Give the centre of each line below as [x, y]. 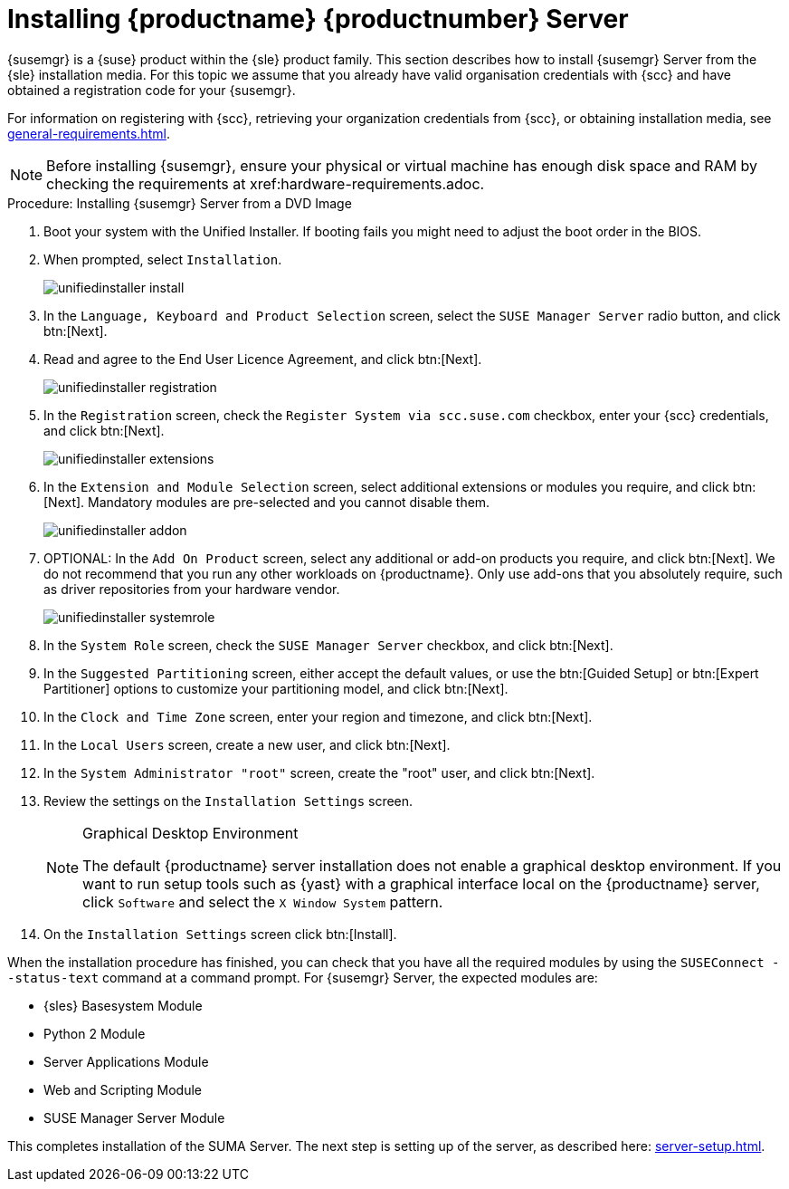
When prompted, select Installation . [163, 259]
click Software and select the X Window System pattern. [263, 901]
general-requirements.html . [89, 133]
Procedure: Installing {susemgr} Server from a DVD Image [180, 203]
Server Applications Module [126, 1061]
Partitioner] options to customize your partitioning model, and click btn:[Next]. [276, 688]
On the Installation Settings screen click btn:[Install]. [220, 934]
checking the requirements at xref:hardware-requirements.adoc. [266, 183]
